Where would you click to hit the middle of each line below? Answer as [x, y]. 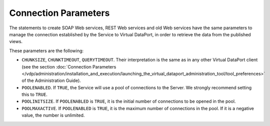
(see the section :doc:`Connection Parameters [69, 66]
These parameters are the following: [47, 51]
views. [16, 42]
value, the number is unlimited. [53, 115]
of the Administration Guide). [51, 81]
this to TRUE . [35, 95]
